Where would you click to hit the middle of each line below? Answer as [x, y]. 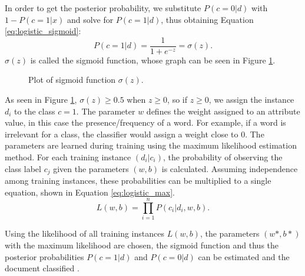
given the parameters [91, 168]
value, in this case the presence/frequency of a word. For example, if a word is [145, 122]
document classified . [42, 268]
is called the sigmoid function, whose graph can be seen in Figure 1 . [153, 60]
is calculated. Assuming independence [230, 168]
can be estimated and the [244, 256]
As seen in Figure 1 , [41, 100]
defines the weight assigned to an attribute [223, 111]
